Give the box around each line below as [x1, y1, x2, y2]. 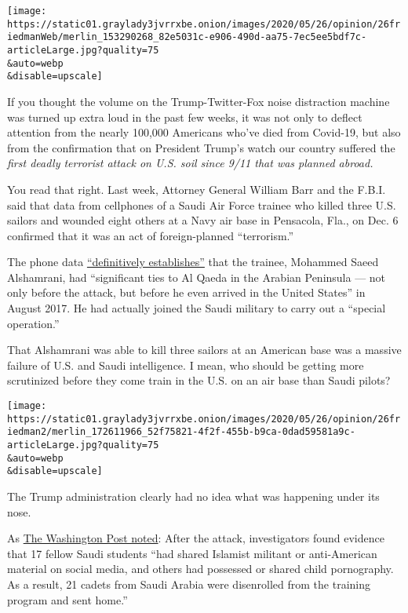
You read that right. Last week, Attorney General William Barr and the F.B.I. [7, 181, 386, 197]
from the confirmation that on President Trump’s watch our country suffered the [7, 139, 395, 155]
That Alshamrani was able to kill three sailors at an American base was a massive [7, 341, 402, 358]
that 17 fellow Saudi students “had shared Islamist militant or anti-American [7, 545, 377, 561]
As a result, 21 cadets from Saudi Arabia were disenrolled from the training [7, 575, 370, 592]
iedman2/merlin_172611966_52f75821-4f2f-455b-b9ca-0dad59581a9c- [7, 426, 355, 438]
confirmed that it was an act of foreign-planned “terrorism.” [7, 227, 294, 243]
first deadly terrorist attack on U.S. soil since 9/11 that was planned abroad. [7, 155, 373, 171]
